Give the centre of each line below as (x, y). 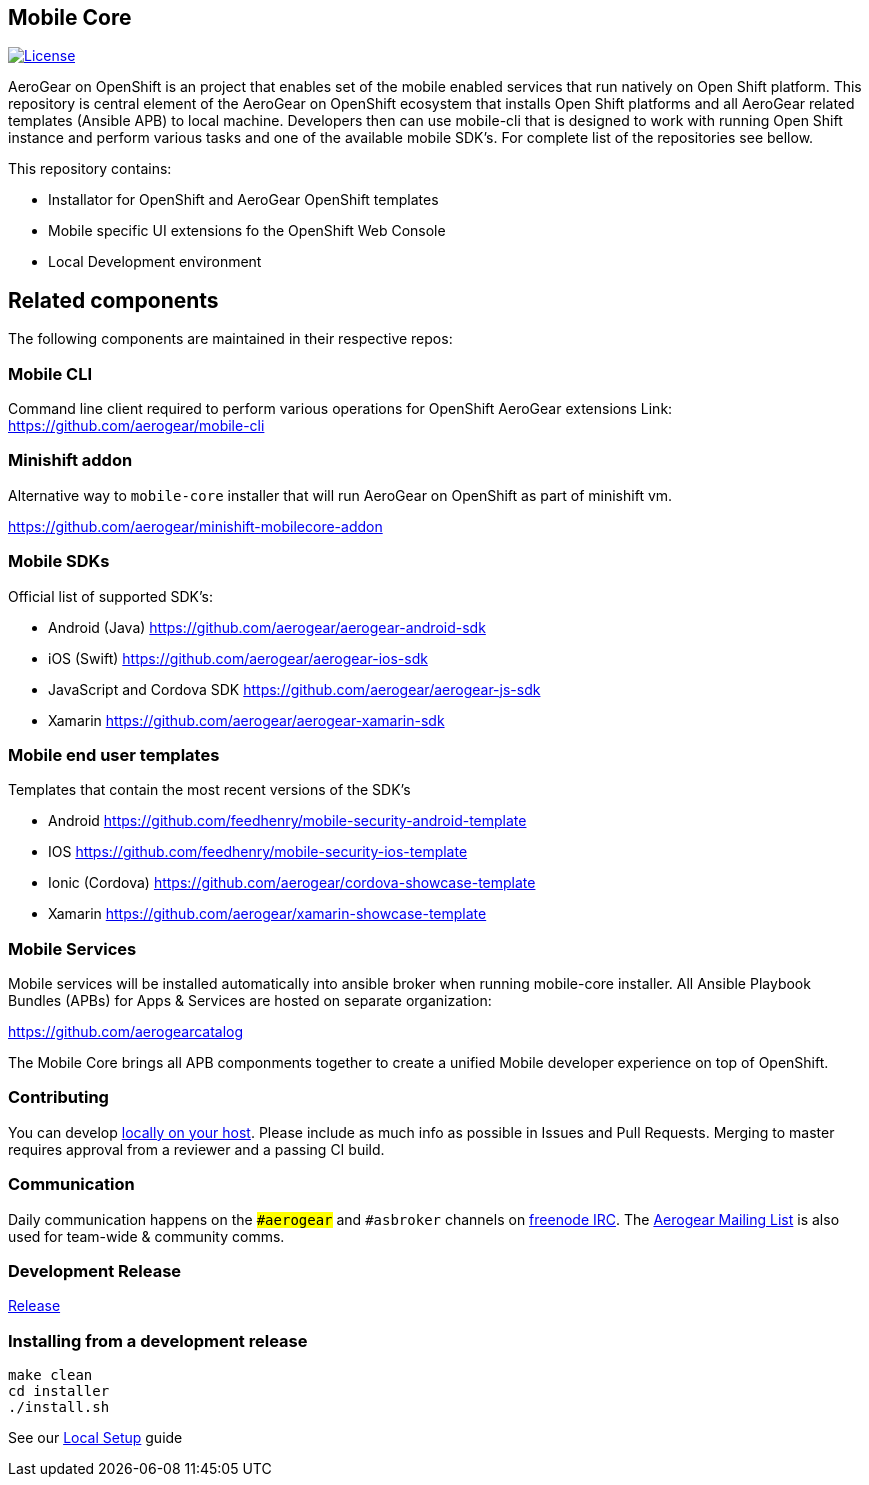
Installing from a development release (158, 1340)
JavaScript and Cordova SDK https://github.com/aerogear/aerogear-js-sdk (294, 689)
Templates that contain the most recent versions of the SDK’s (209, 790)
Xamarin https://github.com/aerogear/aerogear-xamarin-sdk (246, 720)
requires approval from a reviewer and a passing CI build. (196, 1149)
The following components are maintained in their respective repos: (230, 339)
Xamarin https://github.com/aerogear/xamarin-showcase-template (267, 914)
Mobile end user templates (114, 754)
